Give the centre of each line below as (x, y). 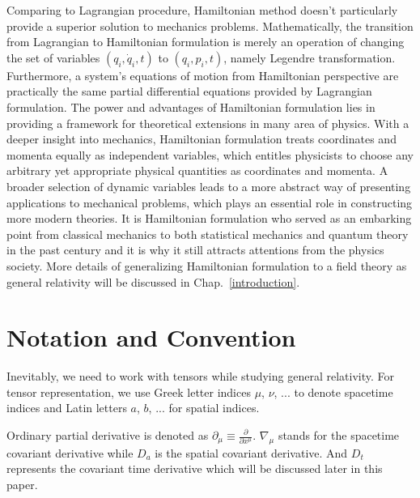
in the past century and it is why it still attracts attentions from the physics (195, 250)
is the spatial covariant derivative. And (251, 452)
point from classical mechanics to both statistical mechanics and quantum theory (208, 234)
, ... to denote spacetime (333, 392)
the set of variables (53, 57)
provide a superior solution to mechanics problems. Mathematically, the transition (210, 26)
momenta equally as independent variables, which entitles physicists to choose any (210, 154)
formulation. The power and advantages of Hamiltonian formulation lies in (191, 106)
